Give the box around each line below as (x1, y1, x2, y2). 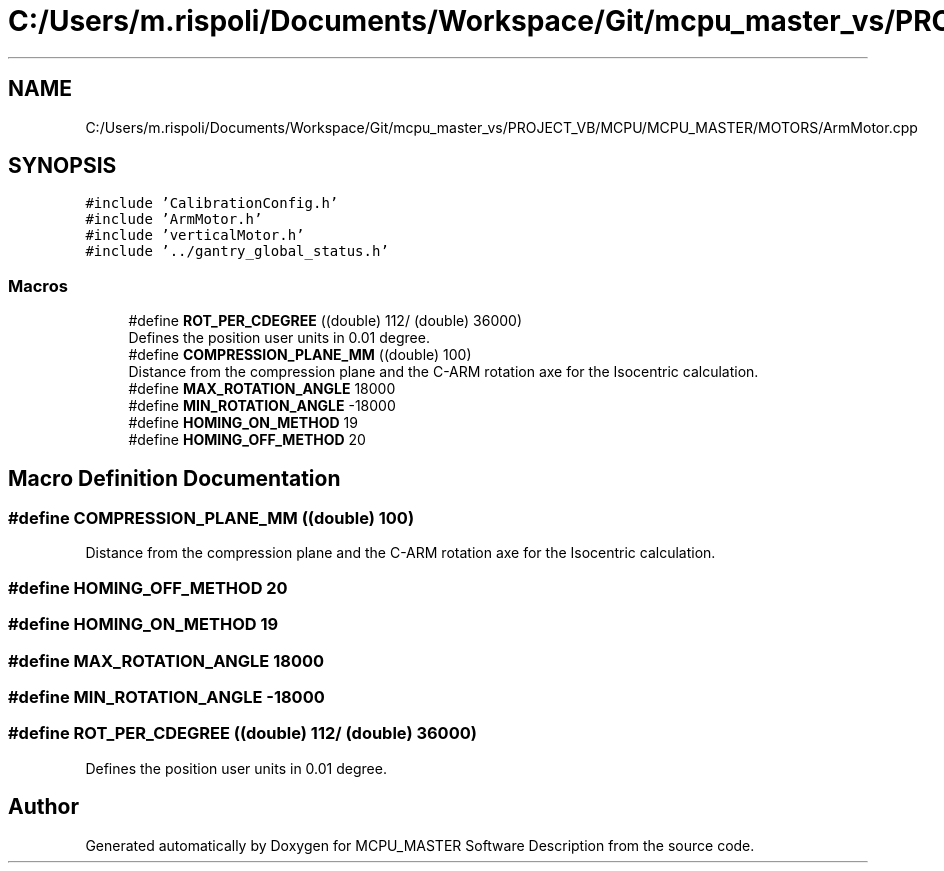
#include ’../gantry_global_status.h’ (85, 243, 389, 260)
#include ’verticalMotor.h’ (85, 227, 305, 244)
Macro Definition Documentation (8, 465, 341, 491)
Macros (8, 275, 68, 296)
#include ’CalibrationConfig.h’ (85, 195, 339, 212)
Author (8, 794, 79, 820)
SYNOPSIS (8, 153, 117, 179)
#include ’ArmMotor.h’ (85, 211, 263, 228)
